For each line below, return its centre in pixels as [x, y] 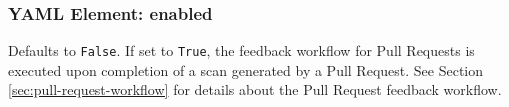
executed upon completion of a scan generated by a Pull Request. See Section [246, 69]
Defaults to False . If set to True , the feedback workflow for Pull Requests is [241, 50]
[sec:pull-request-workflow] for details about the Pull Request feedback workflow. [255, 89]
